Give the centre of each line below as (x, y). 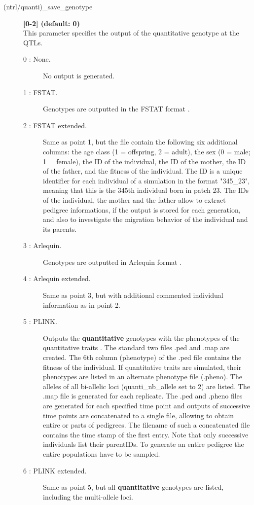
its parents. (60, 229)
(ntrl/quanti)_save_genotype (48, 6)
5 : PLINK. (40, 321)
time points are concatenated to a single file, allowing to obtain (139, 415)
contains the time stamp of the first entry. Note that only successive (146, 434)
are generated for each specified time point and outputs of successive (146, 405)
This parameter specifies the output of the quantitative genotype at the (131, 33)
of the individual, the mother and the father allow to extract (134, 199)
